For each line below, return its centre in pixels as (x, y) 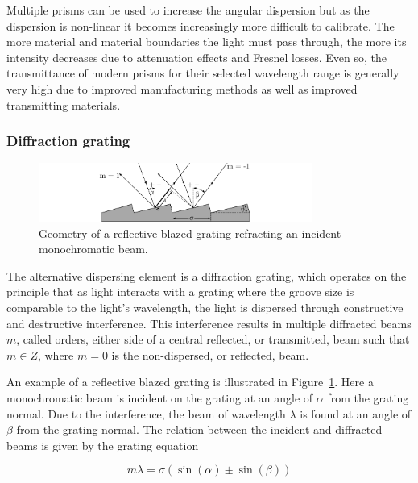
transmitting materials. (64, 104)
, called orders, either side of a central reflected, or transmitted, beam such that (213, 339)
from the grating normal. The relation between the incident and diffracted (199, 429)
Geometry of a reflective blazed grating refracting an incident (190, 233)
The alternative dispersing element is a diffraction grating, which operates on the (207, 275)
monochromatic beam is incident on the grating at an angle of (160, 398)
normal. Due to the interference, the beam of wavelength (146, 413)
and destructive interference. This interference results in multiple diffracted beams (209, 323)
